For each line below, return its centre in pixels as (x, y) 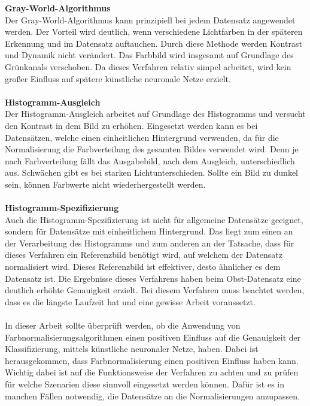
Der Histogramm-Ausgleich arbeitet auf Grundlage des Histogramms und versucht (155, 114)
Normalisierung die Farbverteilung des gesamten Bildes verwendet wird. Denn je (152, 149)
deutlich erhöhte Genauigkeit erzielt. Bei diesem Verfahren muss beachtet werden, (155, 290)
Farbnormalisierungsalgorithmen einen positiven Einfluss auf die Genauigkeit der (153, 337)
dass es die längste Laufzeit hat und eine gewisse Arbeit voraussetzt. (130, 301)
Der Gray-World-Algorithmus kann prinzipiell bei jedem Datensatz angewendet (150, 19)
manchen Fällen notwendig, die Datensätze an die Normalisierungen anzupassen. (152, 396)
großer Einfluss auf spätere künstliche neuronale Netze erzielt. (118, 78)
